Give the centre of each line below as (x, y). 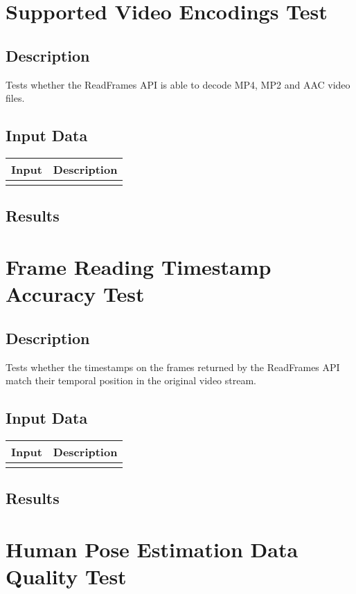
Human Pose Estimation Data (152, 549)
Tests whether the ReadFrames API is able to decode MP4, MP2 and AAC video (178, 84)
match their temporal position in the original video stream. (131, 380)
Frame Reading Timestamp (139, 266)
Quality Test (66, 576)
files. (15, 98)
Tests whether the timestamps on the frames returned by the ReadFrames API (173, 367)
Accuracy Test (75, 294)
